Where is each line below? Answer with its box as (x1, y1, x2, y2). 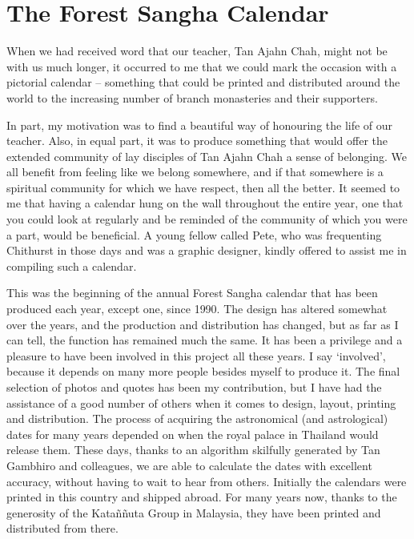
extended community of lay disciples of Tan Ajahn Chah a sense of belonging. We (6, 147, 408, 164)
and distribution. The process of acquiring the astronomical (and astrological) (6, 410, 388, 427)
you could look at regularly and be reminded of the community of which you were (6, 211, 408, 227)
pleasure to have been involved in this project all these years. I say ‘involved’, (6, 347, 386, 364)
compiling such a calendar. (6, 257, 137, 274)
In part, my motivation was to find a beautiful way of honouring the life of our (6, 116, 393, 133)
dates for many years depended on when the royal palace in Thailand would (6, 425, 379, 442)
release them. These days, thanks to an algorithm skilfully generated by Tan (6, 441, 380, 458)
